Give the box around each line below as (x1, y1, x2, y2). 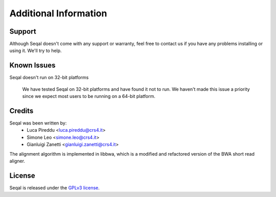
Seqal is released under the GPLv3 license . (9, 184, 100, 191)
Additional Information (9, 8, 107, 19)
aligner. (9, 158, 26, 164)
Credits (9, 106, 34, 115)
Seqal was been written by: (9, 120, 67, 126)
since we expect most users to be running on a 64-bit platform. (22, 93, 155, 100)
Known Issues (9, 61, 56, 70)
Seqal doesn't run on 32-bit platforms (9, 75, 89, 81)
